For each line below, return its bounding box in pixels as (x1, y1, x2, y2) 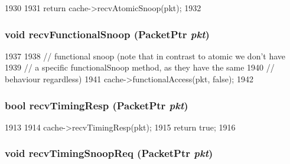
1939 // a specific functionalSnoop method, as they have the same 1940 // (5, 61, 275, 73)
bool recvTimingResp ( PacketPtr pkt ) (5, 98, 188, 112)
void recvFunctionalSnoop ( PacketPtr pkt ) (5, 26, 210, 41)
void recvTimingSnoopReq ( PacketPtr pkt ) (5, 146, 213, 160)
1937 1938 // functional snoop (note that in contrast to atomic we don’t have (5, 49, 286, 62)
